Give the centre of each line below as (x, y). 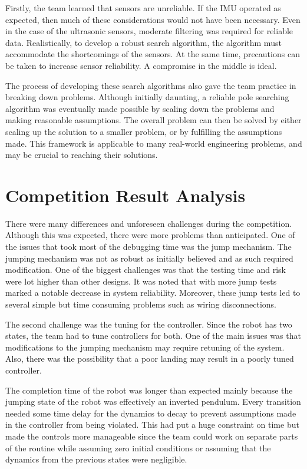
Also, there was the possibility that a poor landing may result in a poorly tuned (150, 359)
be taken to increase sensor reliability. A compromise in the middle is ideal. (141, 65)
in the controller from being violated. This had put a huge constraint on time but (152, 425)
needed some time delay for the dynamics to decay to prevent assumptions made (151, 413)
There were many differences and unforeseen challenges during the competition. (149, 223)
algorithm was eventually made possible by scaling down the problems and (140, 108)
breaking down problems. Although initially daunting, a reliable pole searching (147, 97)
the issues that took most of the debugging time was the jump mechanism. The (148, 247)
